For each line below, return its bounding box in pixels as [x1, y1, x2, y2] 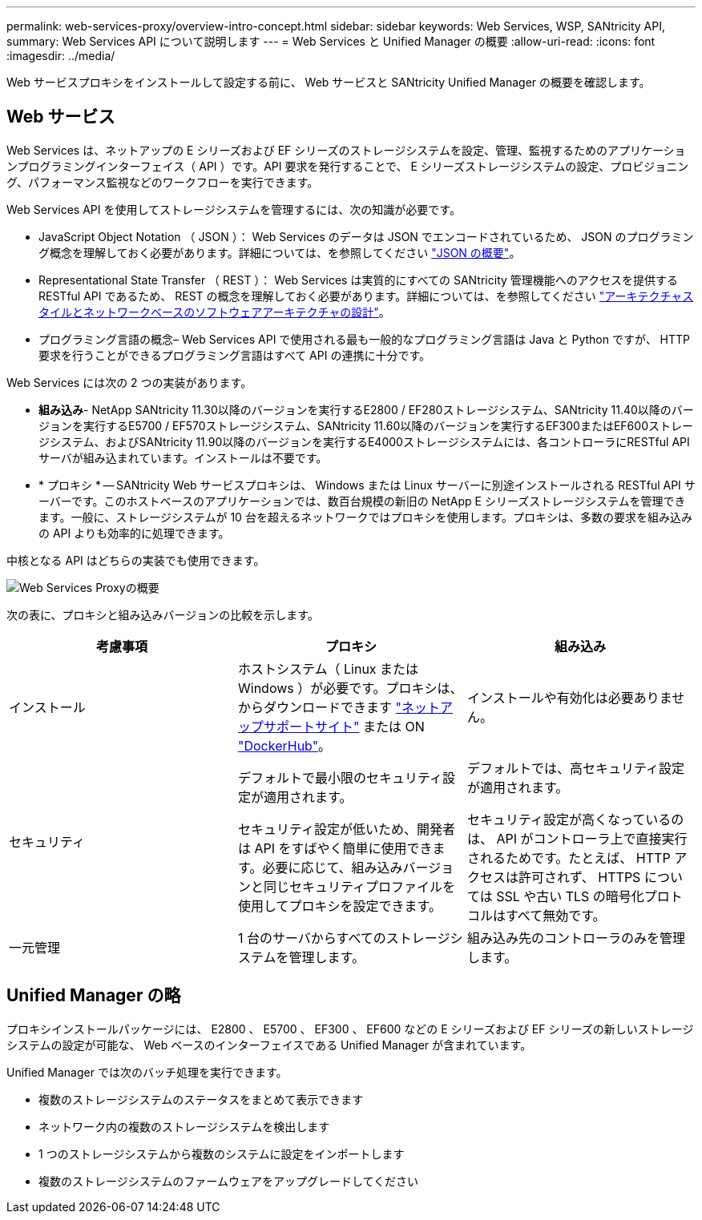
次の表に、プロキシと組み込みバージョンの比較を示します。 [6, 607, 319, 622]
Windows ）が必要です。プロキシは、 [237, 679, 463, 696]
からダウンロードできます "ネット [237, 699, 440, 715]
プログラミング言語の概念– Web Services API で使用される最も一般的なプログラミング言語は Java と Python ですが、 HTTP [38, 332, 691, 346]
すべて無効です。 [505, 907, 606, 924]
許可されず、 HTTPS [518, 868, 641, 885]
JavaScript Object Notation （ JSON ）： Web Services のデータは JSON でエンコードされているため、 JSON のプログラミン [38, 229, 694, 244]
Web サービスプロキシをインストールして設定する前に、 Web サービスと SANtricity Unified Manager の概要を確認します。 [6, 75, 651, 89]
